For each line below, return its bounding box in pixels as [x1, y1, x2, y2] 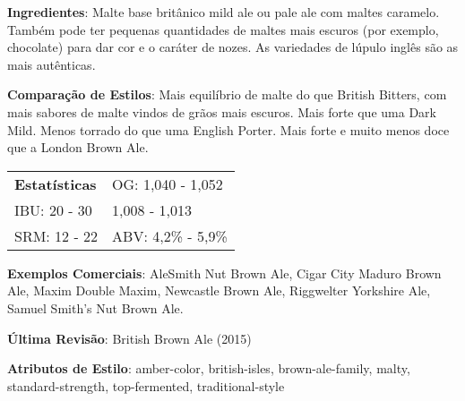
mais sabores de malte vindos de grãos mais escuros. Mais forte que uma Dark [7, 102, 436, 121]
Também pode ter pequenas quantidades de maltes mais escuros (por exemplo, [7, 20, 439, 38]
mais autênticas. [7, 55, 96, 73]
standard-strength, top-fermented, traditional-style [7, 376, 285, 395]
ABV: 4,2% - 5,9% [112, 225, 228, 246]
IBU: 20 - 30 [14, 199, 92, 220]
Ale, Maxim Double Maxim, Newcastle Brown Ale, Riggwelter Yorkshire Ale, [7, 281, 431, 300]
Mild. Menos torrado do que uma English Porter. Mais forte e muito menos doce [7, 120, 450, 139]
